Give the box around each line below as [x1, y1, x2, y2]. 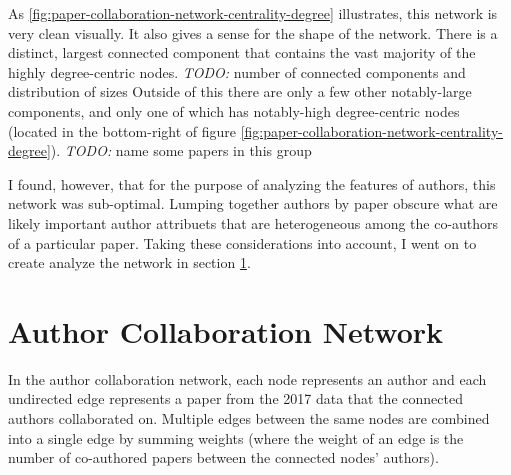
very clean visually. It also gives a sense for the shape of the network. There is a [8, 22, 498, 43]
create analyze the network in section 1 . [8, 252, 251, 273]
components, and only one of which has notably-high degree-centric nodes [8, 100, 460, 121]
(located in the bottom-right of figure [8, 120, 236, 141]
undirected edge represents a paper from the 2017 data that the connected [8, 388, 463, 409]
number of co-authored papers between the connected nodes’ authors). [8, 447, 439, 468]
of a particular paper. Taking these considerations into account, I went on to [8, 232, 477, 253]
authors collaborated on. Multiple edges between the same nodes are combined [8, 408, 490, 429]
